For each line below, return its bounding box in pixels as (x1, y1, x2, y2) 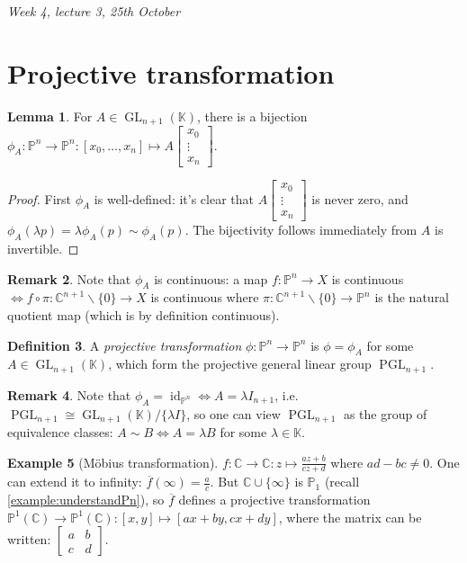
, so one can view (186, 404, 281, 423)
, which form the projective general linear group (108, 354, 372, 373)
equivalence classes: (7, 423, 113, 442)
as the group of (343, 404, 427, 423)
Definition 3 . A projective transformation (7, 335, 242, 354)
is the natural (374, 288, 450, 307)
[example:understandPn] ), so (7, 490, 165, 509)
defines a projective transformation (178, 490, 371, 509)
